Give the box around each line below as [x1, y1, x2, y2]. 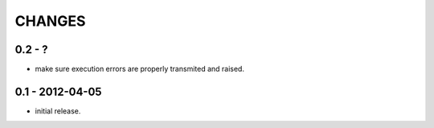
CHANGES [14, 12, 86, 30]
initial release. [35, 105, 81, 116]
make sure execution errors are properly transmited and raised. [35, 64, 245, 74]
